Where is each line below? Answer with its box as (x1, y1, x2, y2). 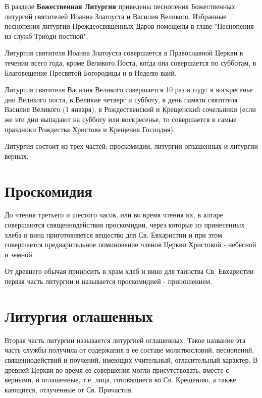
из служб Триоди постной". (5, 30, 88, 41)
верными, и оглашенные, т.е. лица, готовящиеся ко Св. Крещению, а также (5, 374, 236, 385)
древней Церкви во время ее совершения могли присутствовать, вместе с (5, 364, 229, 375)
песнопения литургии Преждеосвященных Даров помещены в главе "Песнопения (5, 21, 254, 31)
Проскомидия (5, 180, 92, 201)
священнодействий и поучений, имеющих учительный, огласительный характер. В (5, 354, 258, 365)
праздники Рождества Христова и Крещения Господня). (5, 124, 175, 134)
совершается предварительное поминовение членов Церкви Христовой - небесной (5, 239, 256, 250)
